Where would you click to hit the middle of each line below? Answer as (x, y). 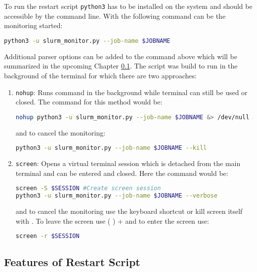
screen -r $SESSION (47, 236)
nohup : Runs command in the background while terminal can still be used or (131, 92)
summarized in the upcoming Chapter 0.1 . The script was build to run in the (121, 66)
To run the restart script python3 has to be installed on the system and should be (128, 6)
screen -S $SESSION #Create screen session (88, 188)
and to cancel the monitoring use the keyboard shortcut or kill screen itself (129, 211)
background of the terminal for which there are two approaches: (100, 75)
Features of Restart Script (72, 261)
